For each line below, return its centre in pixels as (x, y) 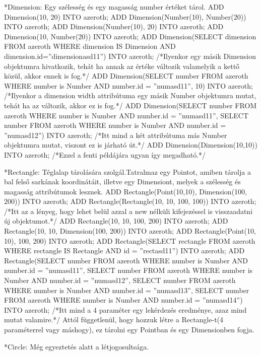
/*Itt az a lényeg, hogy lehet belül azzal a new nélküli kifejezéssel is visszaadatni (128, 211)
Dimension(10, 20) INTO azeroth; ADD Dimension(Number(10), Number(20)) (125, 16)
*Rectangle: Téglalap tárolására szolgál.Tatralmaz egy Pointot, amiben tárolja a (127, 171)
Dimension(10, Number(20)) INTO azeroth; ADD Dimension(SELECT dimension (130, 36)
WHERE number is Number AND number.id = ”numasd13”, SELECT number (127, 290)
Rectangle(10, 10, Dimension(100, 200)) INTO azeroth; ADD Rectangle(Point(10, (130, 231)
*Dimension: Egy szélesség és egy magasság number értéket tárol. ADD (114, 7)
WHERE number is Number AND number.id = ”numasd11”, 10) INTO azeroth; (128, 85)
